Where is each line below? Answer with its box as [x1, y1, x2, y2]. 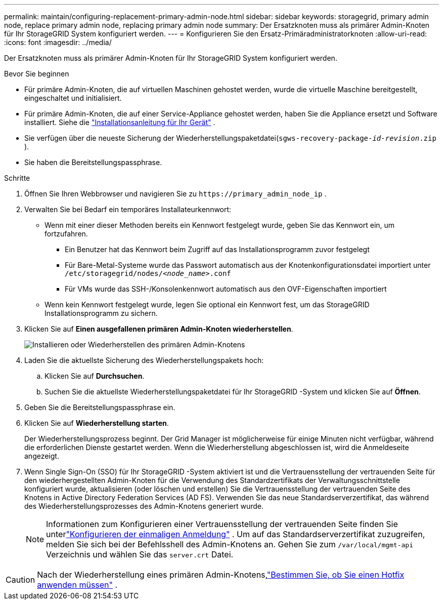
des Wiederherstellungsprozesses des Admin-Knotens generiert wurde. [24, 502, 264, 510]
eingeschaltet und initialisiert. [24, 94, 122, 102]
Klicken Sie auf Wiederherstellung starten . [24, 419, 169, 427]
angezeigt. [24, 452, 59, 460]
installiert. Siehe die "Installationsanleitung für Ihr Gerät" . [24, 118, 215, 127]
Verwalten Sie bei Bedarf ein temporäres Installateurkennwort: [24, 205, 232, 214]
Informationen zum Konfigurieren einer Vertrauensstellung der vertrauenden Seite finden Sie [46, 519, 398, 529]
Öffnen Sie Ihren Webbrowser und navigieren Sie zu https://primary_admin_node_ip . [24, 189, 327, 198]
